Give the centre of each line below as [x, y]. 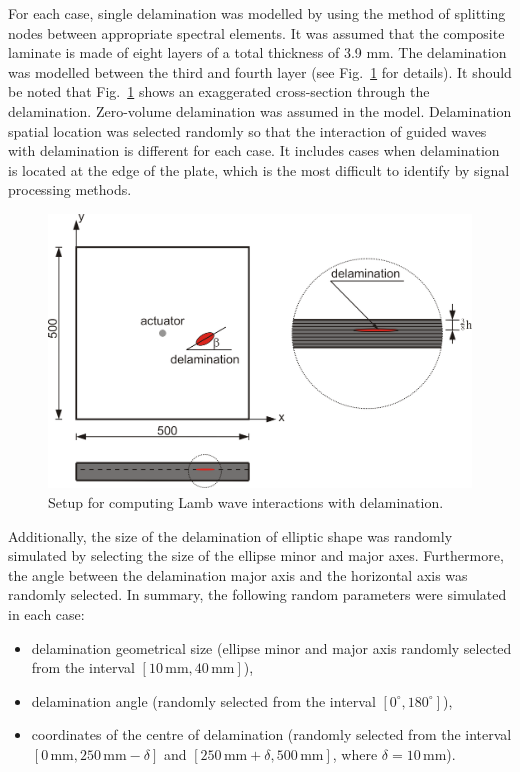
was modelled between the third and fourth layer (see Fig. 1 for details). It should [260, 71]
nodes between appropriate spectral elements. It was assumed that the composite [256, 32]
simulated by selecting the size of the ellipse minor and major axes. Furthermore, [256, 555]
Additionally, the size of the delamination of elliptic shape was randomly [230, 535]
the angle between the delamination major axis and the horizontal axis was [238, 574]
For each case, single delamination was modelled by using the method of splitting [257, 13]
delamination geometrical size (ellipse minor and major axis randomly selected [271, 647]
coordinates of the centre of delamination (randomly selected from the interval [271, 734]
